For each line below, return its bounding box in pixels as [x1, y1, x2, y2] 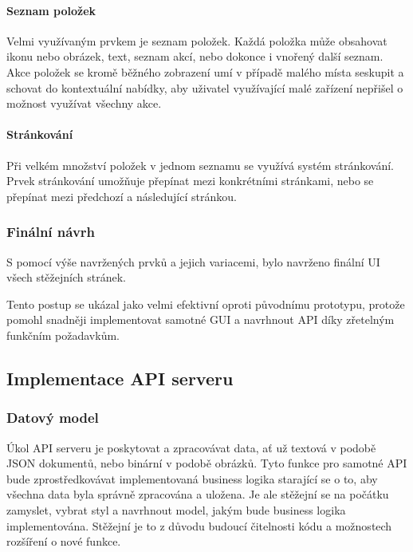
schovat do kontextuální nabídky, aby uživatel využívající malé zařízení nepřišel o [6, 79, 403, 96]
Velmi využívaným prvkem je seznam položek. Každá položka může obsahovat [6, 32, 387, 49]
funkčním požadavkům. [6, 326, 120, 343]
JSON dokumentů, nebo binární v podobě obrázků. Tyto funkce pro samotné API [6, 455, 407, 471]
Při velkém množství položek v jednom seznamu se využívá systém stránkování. [6, 156, 395, 173]
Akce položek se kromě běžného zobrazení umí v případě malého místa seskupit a [6, 63, 404, 80]
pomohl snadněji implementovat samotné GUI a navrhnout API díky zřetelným [6, 311, 395, 328]
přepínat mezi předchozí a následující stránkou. [6, 187, 237, 204]
